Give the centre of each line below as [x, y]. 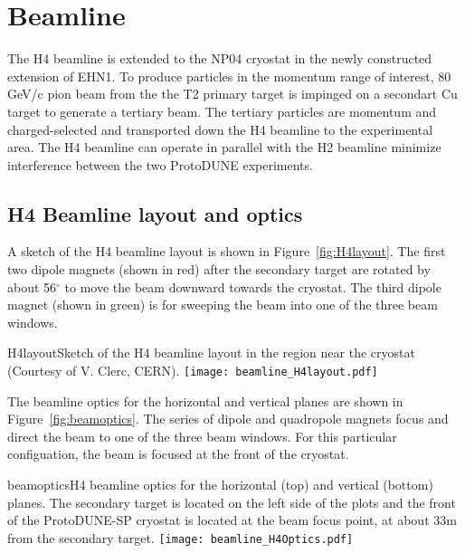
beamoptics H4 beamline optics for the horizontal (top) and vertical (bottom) [220, 485]
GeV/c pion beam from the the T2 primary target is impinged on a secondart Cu [232, 94]
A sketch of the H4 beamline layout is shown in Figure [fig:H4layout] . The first [227, 251]
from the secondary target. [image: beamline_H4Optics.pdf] [180, 537]
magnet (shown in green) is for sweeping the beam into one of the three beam [223, 305]
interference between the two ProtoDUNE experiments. [160, 164]
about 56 [32, 286]
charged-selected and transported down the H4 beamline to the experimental [220, 129]
